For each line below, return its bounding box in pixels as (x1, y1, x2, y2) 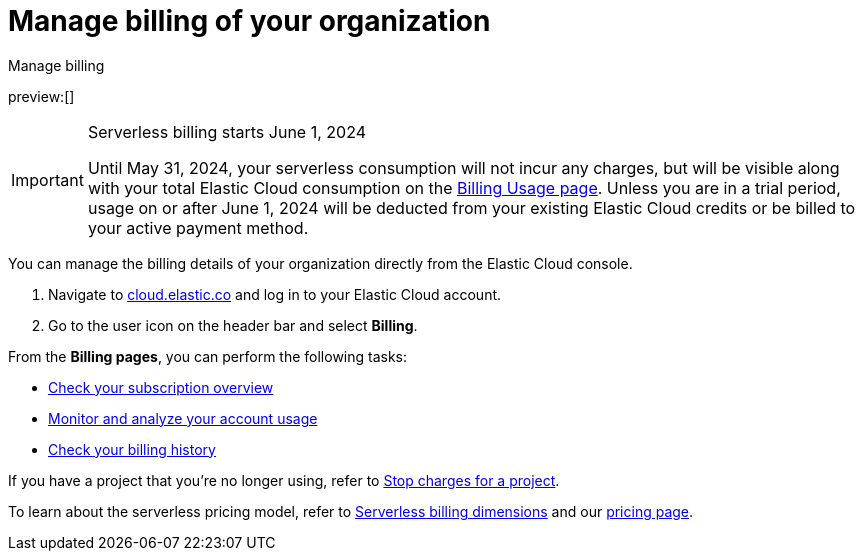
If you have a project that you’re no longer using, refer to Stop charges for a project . (8, 471, 560, 489)
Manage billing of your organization (8, 4, 491, 38)
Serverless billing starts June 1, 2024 (87, 121, 366, 142)
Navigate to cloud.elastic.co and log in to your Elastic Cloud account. (48, 285, 502, 303)
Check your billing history (48, 440, 216, 458)
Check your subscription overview (48, 378, 274, 396)
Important (11, 169, 84, 190)
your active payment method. (87, 217, 309, 238)
